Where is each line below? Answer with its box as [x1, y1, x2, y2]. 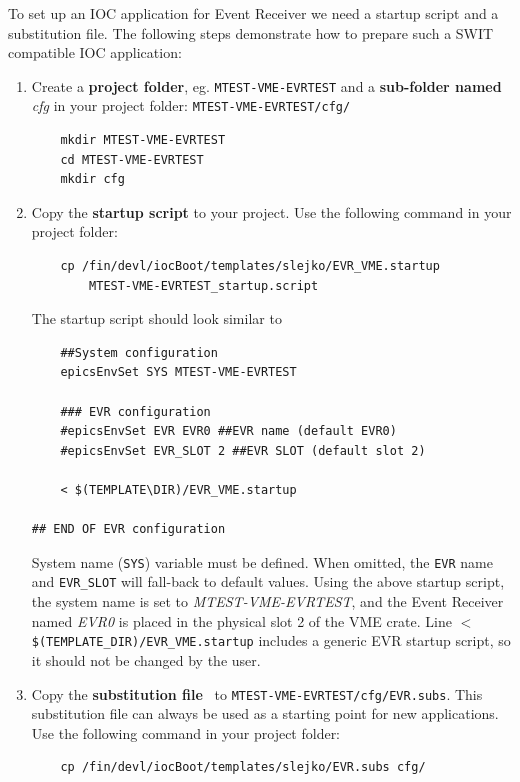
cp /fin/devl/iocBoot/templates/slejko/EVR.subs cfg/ [60, 760, 426, 775]
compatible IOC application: [8, 42, 182, 63]
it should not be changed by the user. [31, 650, 261, 670]
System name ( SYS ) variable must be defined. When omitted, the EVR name [31, 551, 493, 572]
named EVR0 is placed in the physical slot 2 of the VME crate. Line [31, 610, 452, 631]
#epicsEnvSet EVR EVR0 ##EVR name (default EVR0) [60, 424, 397, 439]
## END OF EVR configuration [31, 522, 226, 537]
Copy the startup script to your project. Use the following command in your [31, 201, 512, 222]
